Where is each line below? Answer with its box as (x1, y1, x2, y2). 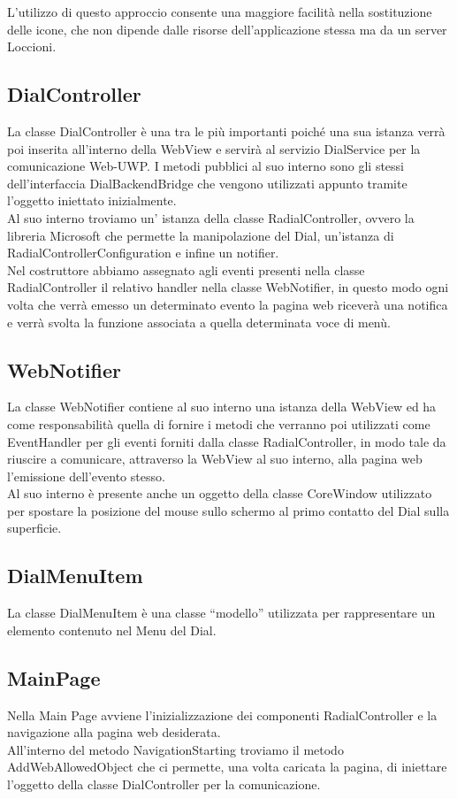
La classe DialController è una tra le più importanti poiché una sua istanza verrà (7, 121, 446, 140)
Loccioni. (7, 37, 57, 56)
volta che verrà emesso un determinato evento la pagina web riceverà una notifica (7, 295, 448, 313)
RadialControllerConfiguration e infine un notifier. (7, 243, 279, 262)
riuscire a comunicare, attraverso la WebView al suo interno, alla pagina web (7, 449, 423, 468)
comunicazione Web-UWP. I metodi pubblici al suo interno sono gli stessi (7, 157, 405, 175)
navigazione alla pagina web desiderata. (7, 723, 221, 741)
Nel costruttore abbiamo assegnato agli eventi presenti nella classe (7, 260, 365, 279)
